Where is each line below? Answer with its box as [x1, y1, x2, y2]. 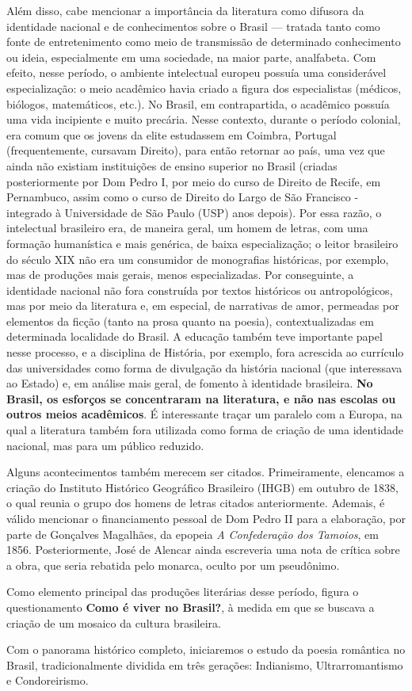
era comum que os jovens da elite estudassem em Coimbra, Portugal [6, 126, 337, 143]
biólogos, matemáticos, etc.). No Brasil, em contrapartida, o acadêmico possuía [6, 95, 390, 112]
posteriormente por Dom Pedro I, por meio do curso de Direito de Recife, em [6, 173, 381, 189]
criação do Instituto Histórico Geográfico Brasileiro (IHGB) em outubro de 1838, [6, 479, 399, 495]
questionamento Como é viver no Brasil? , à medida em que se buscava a [6, 598, 375, 615]
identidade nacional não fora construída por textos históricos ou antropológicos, [6, 281, 393, 298]
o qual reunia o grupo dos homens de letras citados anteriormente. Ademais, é [6, 494, 385, 511]
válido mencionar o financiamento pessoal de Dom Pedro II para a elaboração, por [6, 510, 406, 526]
